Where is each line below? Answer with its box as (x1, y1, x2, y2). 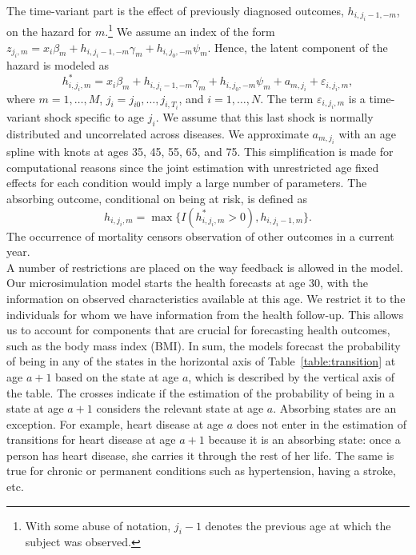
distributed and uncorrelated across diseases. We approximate (6, 125, 309, 142)
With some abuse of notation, (25, 517, 171, 533)
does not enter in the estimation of (236, 415, 406, 432)
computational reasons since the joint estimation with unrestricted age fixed (6, 158, 379, 175)
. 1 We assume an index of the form (105, 21, 275, 40)
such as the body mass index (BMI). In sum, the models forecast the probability (6, 337, 401, 353)
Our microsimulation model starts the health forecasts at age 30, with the (6, 274, 369, 291)
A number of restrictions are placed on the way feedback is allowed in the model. (6, 258, 403, 275)
